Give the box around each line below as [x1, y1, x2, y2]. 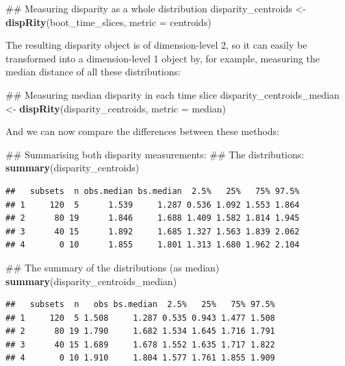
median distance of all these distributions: [5, 64, 181, 79]
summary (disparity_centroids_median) [5, 273, 177, 288]
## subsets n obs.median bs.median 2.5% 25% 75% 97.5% [5, 186, 300, 196]
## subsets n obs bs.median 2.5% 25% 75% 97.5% [5, 300, 275, 310]
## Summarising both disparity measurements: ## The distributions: [5, 147, 305, 161]
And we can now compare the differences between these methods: [5, 124, 280, 138]
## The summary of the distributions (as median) [5, 260, 220, 274]
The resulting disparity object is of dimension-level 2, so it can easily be [5, 38, 307, 52]
